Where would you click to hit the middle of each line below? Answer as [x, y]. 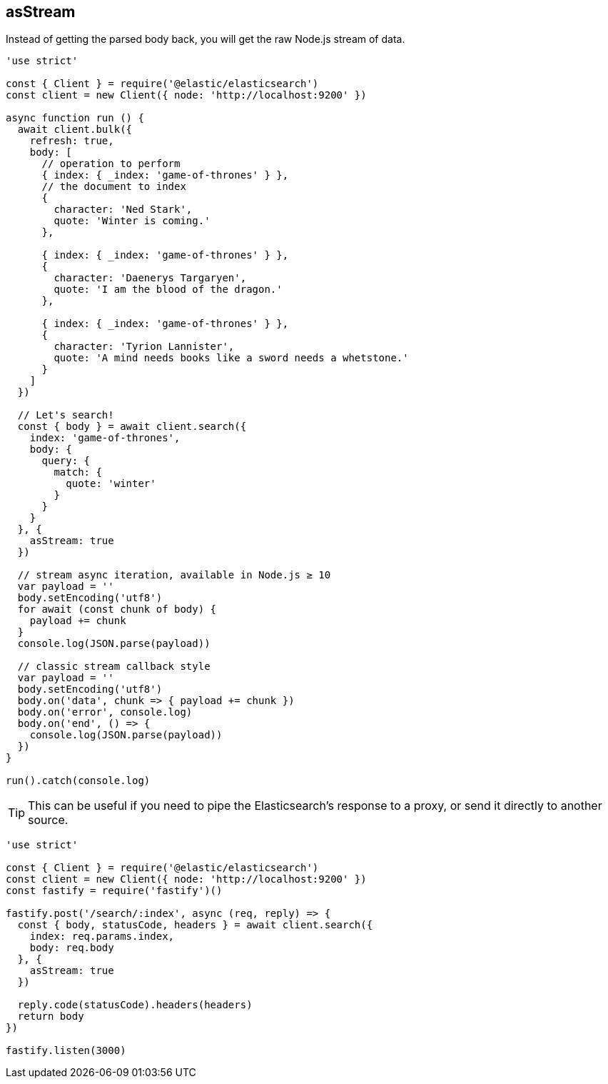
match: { [78, 472]
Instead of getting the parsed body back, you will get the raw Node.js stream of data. [206, 39]
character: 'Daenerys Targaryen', [150, 278]
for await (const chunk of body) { [117, 609]
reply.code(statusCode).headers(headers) [135, 1005]
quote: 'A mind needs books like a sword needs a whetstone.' [231, 358]
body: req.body [72, 948]
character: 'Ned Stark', [123, 210]
